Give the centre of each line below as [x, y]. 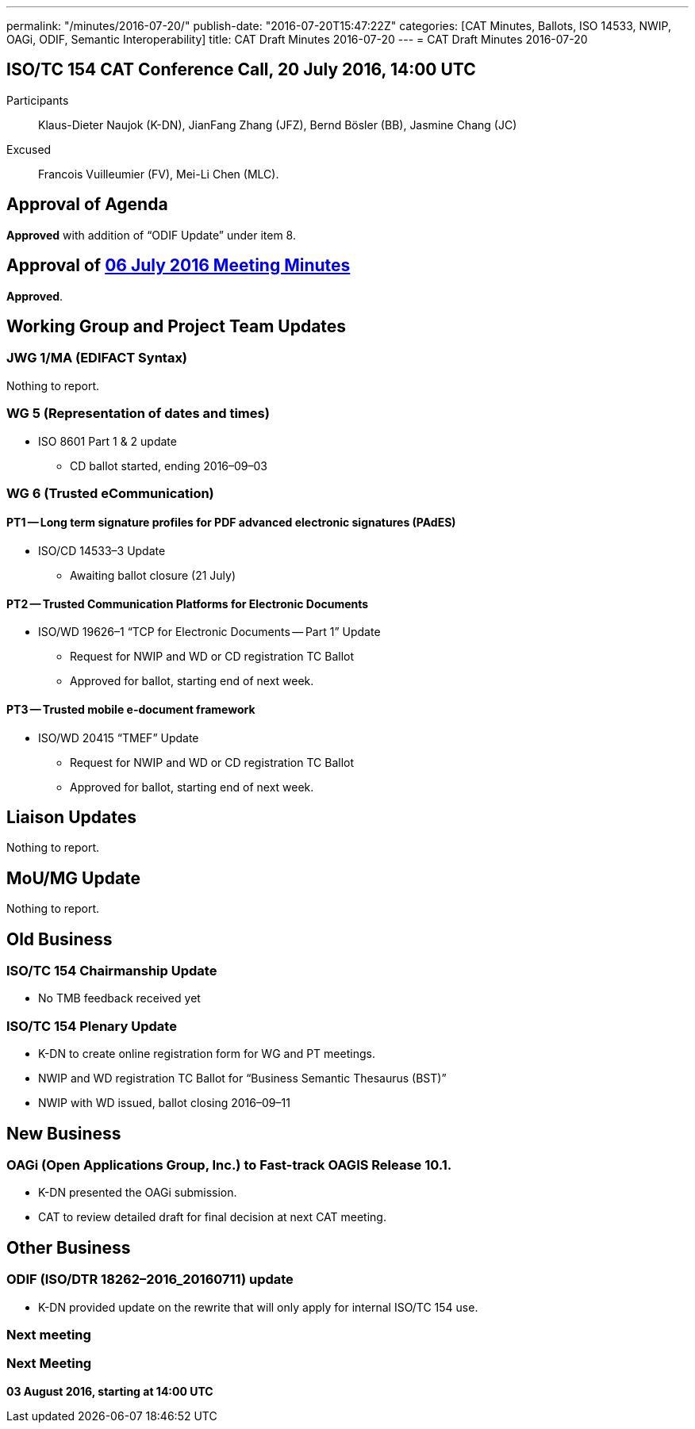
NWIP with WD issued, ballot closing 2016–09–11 [164, 1103]
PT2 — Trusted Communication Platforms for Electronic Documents [188, 603]
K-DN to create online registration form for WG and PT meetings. [207, 1054]
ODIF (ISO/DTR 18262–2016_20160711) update [150, 1280]
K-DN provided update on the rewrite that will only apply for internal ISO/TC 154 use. [258, 1307]
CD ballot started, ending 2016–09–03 [169, 465]
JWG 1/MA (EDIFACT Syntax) [97, 358]
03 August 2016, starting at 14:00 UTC [110, 1391]
